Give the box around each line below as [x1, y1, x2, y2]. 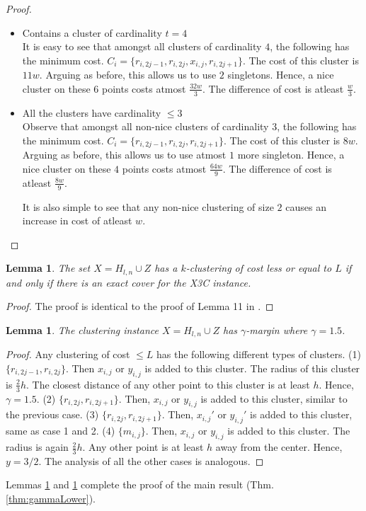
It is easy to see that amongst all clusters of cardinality [22, 39, 262, 54]
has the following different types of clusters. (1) [156, 347, 361, 362]
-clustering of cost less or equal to [185, 260, 332, 275]
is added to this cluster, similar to [200, 391, 348, 406]
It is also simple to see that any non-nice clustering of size [22, 199, 274, 214]
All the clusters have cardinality [22, 105, 161, 120]
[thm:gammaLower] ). [6, 491, 96, 506]
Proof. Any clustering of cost [6, 347, 130, 362]
